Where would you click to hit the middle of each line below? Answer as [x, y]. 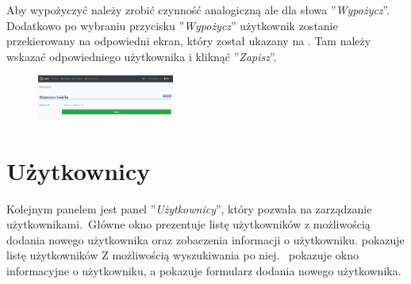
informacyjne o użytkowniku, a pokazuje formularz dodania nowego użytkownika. [204, 271]
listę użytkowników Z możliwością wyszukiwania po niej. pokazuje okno [182, 255]
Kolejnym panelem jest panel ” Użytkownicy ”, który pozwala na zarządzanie [189, 208]
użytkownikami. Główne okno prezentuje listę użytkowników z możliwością [188, 224]
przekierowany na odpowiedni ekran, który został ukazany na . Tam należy [189, 41]
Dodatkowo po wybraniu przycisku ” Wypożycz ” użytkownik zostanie [172, 25]
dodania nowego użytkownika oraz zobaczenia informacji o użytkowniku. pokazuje [205, 239]
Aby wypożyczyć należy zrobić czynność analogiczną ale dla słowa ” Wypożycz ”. [198, 10]
